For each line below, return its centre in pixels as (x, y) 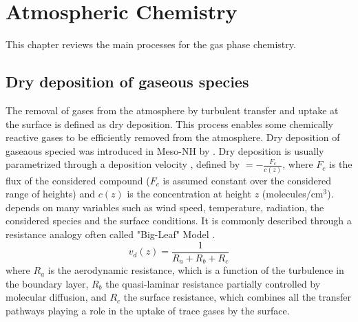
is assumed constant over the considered (247, 180)
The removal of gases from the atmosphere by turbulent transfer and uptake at (172, 110)
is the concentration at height (189, 194)
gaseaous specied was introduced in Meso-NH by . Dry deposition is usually (165, 150)
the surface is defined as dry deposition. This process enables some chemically (169, 124)
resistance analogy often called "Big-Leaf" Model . (110, 234)
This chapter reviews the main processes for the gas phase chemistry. (151, 44)
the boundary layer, (47, 283)
